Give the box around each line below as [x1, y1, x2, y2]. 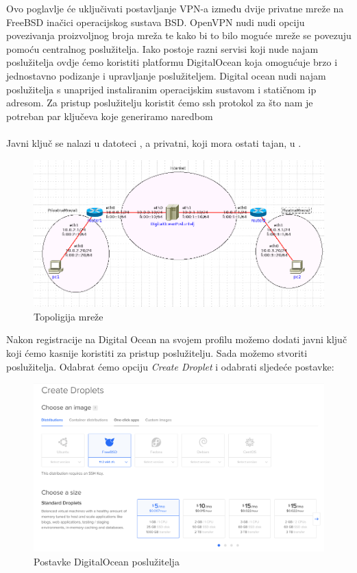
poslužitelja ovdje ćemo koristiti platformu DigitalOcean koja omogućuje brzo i [6, 55, 338, 69]
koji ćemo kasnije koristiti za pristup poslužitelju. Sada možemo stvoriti [6, 345, 308, 360]
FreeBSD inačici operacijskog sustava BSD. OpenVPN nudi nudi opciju [6, 14, 305, 29]
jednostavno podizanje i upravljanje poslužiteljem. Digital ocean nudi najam [6, 68, 326, 82]
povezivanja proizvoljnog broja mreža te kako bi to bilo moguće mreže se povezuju [6, 28, 352, 43]
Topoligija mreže [34, 309, 103, 323]
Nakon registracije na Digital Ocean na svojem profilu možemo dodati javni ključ [6, 332, 347, 347]
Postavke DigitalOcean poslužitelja [34, 554, 180, 569]
